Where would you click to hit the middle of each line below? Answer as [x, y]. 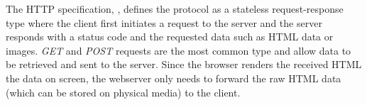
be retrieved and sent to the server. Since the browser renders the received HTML [184, 64]
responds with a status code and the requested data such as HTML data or [170, 37]
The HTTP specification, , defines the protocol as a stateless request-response [175, 9]
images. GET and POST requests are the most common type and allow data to [179, 50]
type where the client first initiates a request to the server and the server [164, 22]
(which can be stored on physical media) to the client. [123, 92]
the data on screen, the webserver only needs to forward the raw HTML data [174, 78]
